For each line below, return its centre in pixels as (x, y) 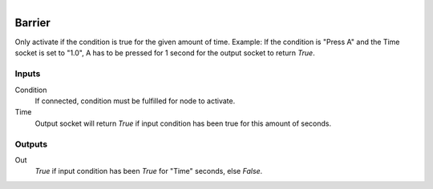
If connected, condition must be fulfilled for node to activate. (135, 101)
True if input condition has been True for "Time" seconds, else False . (149, 171)
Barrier (33, 23)
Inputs (28, 74)
